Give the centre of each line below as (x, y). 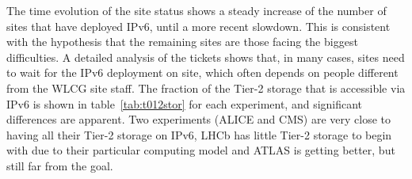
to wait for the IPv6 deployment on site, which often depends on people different (202, 72)
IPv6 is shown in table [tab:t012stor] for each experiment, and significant (185, 103)
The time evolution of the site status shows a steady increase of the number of (196, 10)
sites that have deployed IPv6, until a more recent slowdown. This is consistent (198, 26)
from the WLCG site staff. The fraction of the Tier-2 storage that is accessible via (206, 88)
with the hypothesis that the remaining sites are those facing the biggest (182, 42)
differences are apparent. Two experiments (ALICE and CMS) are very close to (198, 119)
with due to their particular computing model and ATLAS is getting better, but (201, 150)
